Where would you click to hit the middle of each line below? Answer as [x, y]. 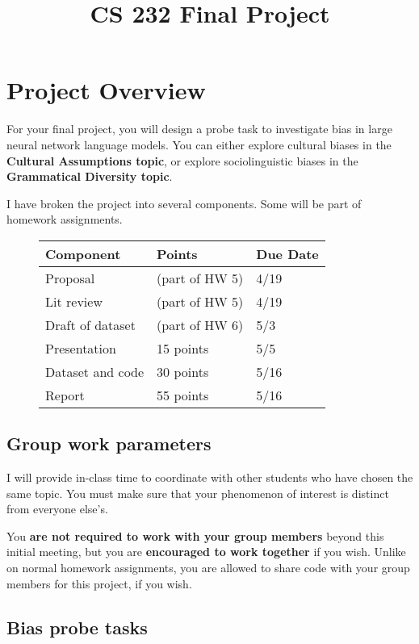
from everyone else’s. [57, 509]
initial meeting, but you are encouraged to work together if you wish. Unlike [206, 552]
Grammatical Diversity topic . [90, 176]
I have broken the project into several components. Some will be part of [184, 203]
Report [65, 395]
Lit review [74, 301]
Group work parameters [109, 443]
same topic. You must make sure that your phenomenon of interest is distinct [198, 493]
